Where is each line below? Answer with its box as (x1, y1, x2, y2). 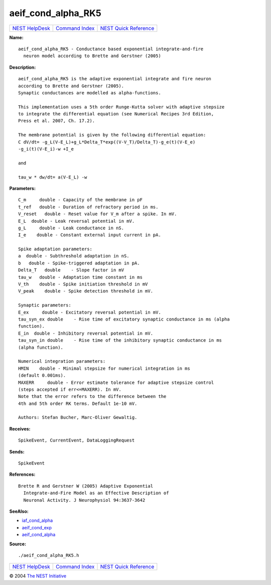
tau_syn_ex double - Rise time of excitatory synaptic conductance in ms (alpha (18, 317, 230, 322)
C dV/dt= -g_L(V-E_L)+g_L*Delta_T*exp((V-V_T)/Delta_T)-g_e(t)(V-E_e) (18, 139, 196, 145)
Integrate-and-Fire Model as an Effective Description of (23, 490, 169, 496)
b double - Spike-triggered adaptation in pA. (18, 260, 140, 266)
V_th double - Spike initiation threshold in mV (18, 281, 148, 287)
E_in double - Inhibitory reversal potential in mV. (18, 330, 153, 336)
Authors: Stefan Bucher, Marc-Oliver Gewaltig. (18, 414, 138, 420)
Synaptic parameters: (18, 303, 71, 308)
